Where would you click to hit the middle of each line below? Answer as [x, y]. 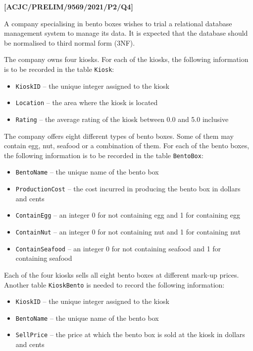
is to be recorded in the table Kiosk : [59, 69]
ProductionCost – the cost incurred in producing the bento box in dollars [128, 189]
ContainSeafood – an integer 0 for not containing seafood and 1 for [118, 248]
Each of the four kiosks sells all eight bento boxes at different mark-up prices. [122, 274]
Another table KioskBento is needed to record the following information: [114, 284]
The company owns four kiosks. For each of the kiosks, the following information [126, 59]
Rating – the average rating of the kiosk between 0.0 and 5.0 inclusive [122, 119]
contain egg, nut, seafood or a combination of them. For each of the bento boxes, [127, 146]
